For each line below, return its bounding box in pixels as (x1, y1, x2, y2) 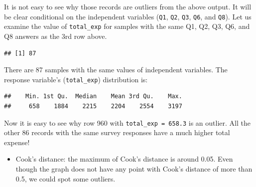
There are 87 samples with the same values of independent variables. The (4, 64, 228, 75)
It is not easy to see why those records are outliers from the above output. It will (4, 1, 252, 11)
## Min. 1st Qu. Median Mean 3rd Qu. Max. (4, 93, 182, 100)
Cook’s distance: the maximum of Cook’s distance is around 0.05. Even (15, 154, 233, 164)
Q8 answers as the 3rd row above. (4, 30, 107, 41)
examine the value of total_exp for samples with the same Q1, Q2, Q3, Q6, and (4, 21, 250, 31)
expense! (4, 137, 30, 147)
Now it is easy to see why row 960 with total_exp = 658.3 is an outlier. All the (4, 117, 251, 128)
